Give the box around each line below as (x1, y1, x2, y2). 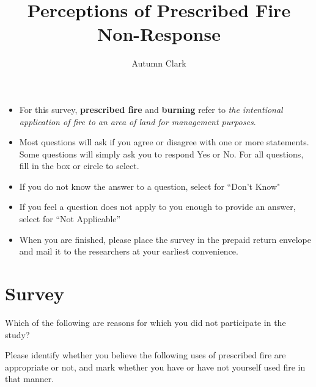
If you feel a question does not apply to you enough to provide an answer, (19, 200, 296, 213)
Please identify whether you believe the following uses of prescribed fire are (5, 349, 286, 361)
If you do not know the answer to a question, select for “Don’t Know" (19, 179, 281, 192)
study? (5, 328, 30, 341)
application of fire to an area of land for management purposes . (19, 115, 256, 128)
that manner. (5, 372, 54, 385)
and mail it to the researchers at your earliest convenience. (19, 245, 238, 258)
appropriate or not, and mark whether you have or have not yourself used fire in (5, 360, 306, 373)
